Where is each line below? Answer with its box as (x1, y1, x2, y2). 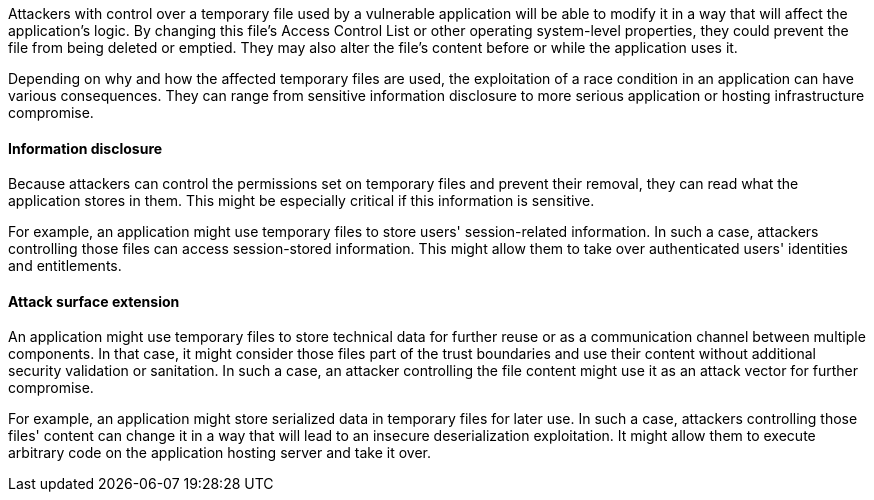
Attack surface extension (8, 292, 180, 310)
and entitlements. (8, 257, 122, 275)
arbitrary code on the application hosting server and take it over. (8, 444, 431, 462)
